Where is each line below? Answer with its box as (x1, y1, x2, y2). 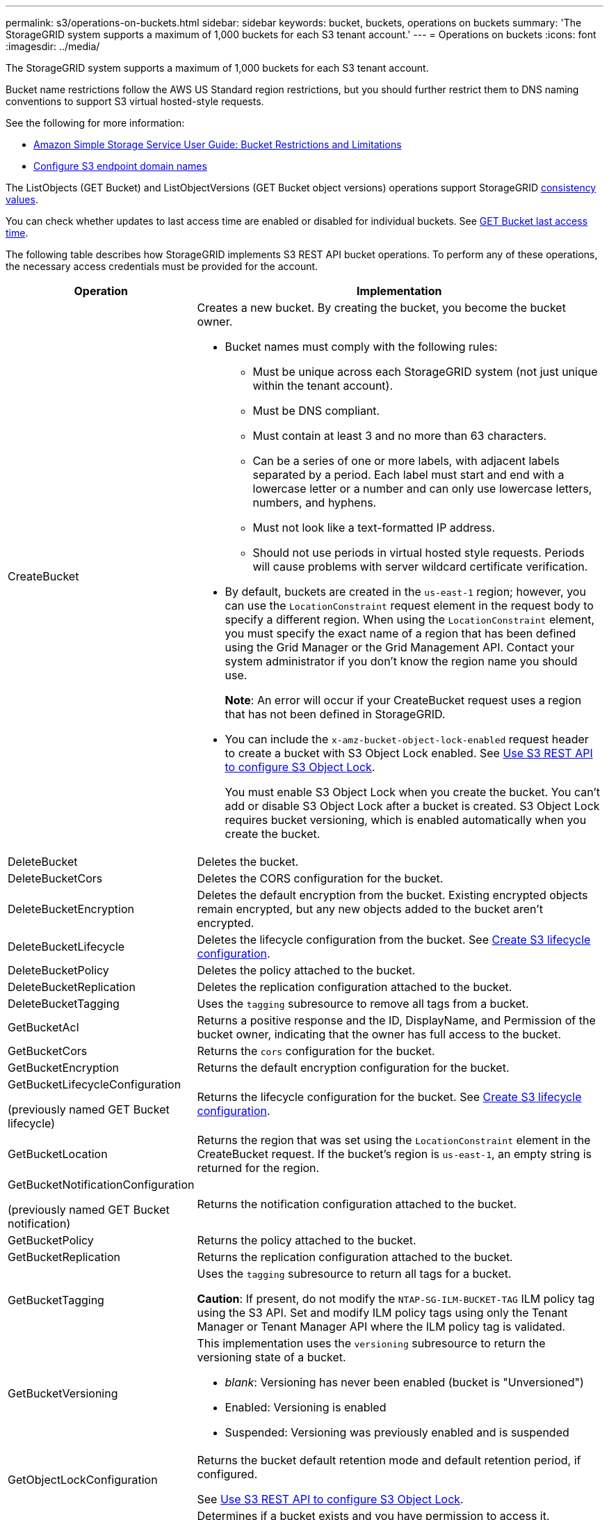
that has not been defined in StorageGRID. (225, 707, 446, 721)
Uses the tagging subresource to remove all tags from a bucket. (197, 997, 529, 1011)
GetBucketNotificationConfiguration (8, 1178, 195, 1192)
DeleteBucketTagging (8, 997, 120, 1011)
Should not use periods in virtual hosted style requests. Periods (252, 546, 585, 560)
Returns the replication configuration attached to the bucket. (197, 1250, 513, 1264)
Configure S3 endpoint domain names (33, 160, 207, 172)
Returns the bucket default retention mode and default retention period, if (197, 1453, 581, 1467)
